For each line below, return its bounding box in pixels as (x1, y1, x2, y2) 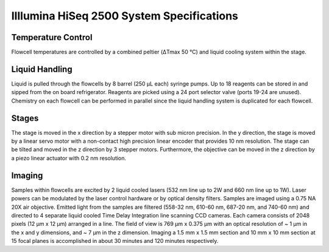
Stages (11, 113, 39, 123)
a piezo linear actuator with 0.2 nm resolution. (11, 154, 127, 162)
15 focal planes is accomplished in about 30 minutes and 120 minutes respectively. (11, 237, 219, 245)
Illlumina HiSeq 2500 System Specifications (11, 9, 239, 22)
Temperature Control (11, 32, 93, 43)
